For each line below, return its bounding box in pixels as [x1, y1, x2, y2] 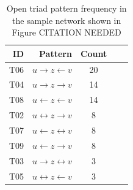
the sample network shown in [12, 13, 121, 26]
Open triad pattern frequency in [6, 2, 127, 14]
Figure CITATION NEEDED [12, 26, 121, 39]
